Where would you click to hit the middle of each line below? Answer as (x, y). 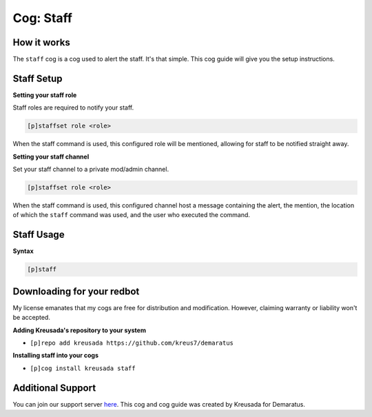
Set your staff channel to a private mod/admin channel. (91, 170)
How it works (41, 42)
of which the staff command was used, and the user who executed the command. (132, 215)
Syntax (23, 251)
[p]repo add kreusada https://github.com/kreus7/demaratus (132, 343)
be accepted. (32, 318)
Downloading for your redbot (76, 291)
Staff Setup (38, 78)
